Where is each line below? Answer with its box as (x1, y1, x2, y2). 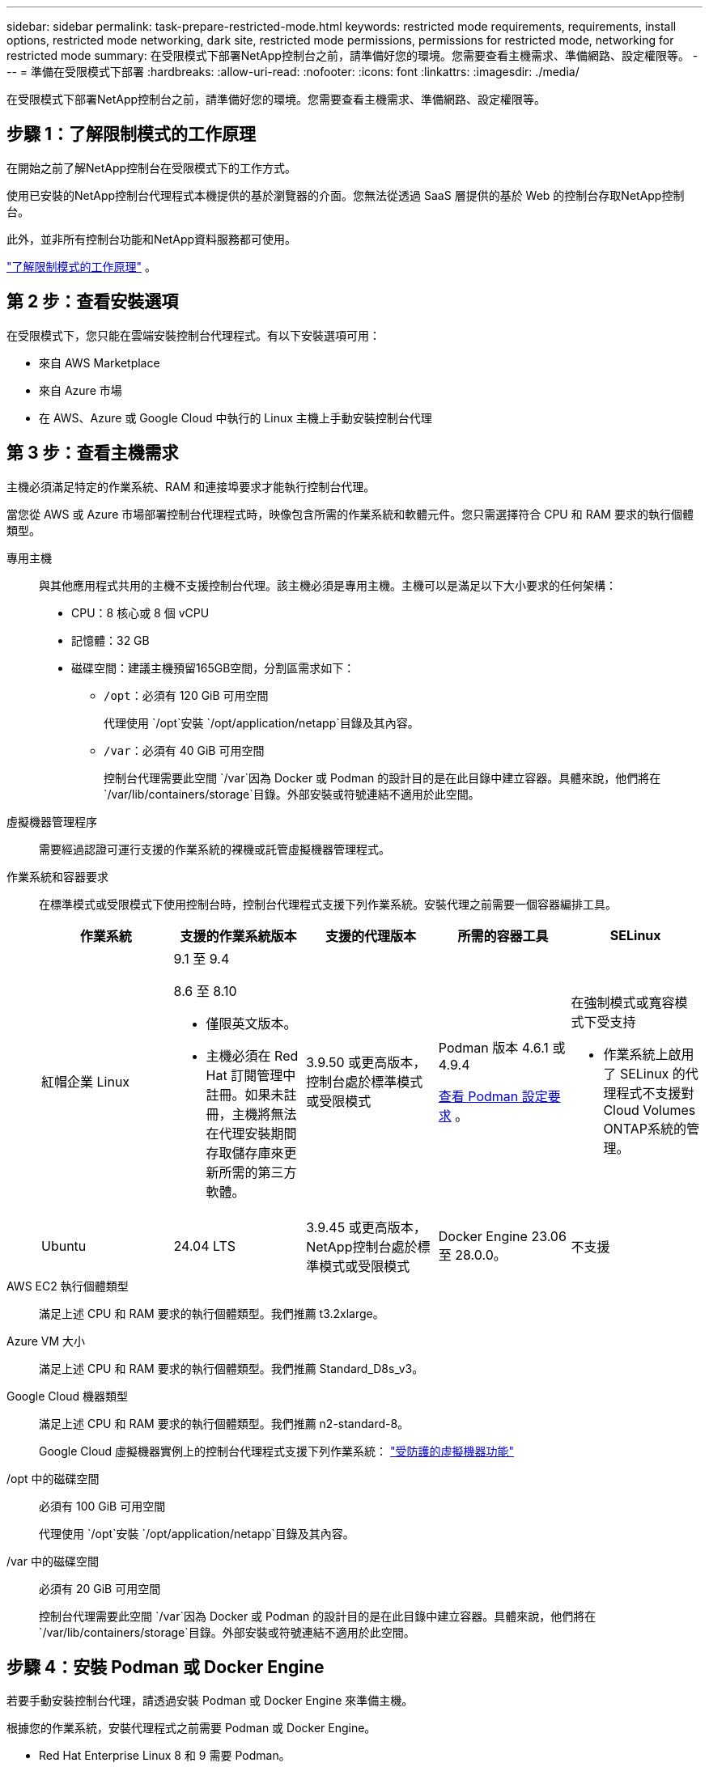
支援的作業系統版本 (180, 927, 297, 944)
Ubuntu (41, 1237, 87, 1254)
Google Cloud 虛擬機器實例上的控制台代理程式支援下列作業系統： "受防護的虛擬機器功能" (39, 1443, 515, 1458)
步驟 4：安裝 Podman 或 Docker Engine (6, 1656, 325, 1677)
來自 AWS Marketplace (39, 355, 160, 370)
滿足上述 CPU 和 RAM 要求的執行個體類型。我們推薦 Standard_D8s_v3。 (39, 1361, 424, 1375)
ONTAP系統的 (603, 1120, 686, 1137)
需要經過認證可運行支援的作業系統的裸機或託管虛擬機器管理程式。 (39, 841, 390, 856)
